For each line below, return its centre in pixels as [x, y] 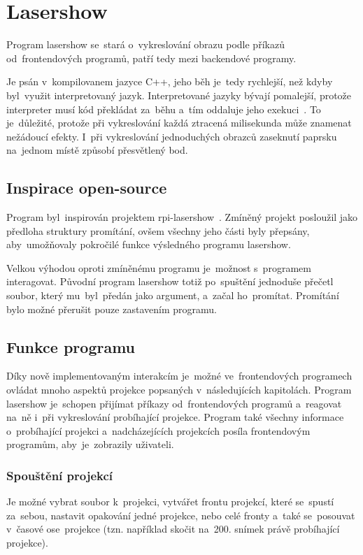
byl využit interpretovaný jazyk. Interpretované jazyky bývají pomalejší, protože [179, 95]
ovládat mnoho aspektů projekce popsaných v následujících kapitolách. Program [179, 390]
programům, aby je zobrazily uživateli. [90, 444]
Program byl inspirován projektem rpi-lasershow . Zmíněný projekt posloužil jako [182, 217]
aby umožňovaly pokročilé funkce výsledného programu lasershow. [149, 244]
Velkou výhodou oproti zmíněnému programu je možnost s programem [159, 267]
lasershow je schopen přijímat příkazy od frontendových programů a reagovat [174, 403]
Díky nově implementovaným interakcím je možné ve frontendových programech [179, 376]
